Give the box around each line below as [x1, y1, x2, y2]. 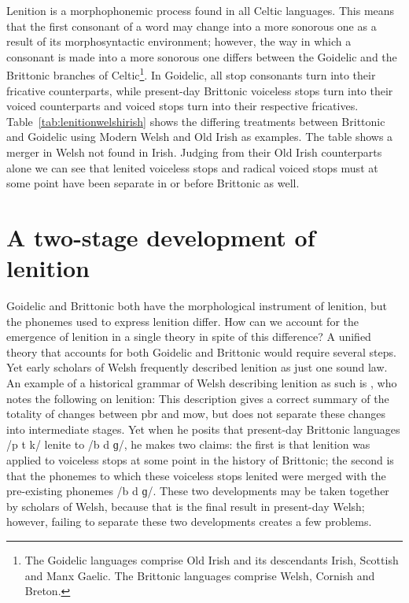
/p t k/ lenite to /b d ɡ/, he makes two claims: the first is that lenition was [6, 436, 370, 453]
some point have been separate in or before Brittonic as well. [6, 175, 300, 191]
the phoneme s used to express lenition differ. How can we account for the [6, 313, 359, 329]
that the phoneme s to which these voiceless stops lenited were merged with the [6, 467, 386, 483]
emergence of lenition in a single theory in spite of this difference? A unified [6, 328, 371, 345]
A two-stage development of [6, 220, 315, 253]
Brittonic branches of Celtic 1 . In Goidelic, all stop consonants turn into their [6, 65, 376, 83]
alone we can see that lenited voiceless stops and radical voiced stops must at [6, 159, 378, 176]
